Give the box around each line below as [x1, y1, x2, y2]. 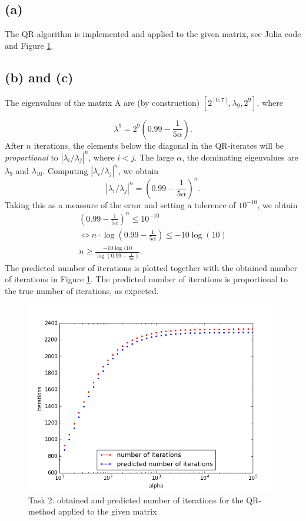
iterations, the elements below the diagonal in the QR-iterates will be [34, 139, 284, 151]
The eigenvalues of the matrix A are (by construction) [5, 96, 200, 108]
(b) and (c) [5, 68, 74, 86]
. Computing [42, 164, 88, 176]
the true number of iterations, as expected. [5, 284, 159, 296]
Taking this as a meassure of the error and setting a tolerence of [5, 198, 236, 211]
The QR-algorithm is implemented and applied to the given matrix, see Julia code [5, 28, 301, 40]
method [28, 505, 56, 517]
